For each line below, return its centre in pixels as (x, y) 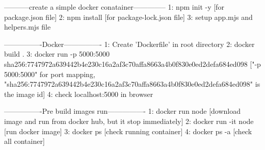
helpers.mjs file (28, 27)
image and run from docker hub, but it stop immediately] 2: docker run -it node (129, 121)
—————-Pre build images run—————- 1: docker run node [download (123, 111)
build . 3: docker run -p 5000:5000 (57, 54)
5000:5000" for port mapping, (50, 74)
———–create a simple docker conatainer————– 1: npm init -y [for (114, 7)
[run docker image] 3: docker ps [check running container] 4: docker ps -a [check (128, 131)
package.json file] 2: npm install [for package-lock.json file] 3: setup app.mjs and (128, 17)
